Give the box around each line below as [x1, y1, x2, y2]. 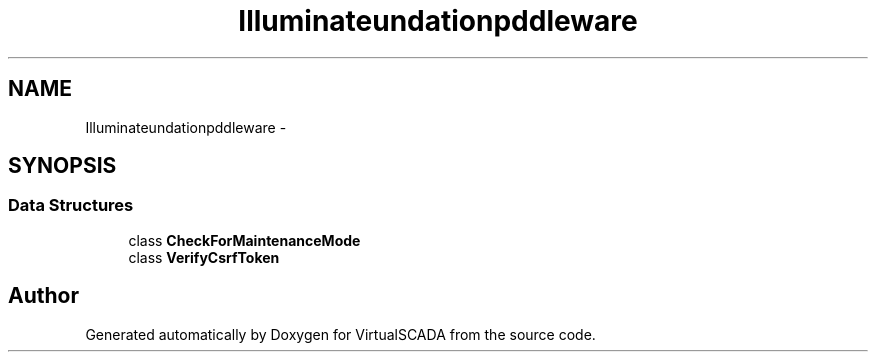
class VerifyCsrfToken [128, 248, 280, 266]
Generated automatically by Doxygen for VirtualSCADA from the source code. [85, 325, 596, 343]
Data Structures [8, 195, 134, 216]
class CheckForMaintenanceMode [128, 231, 361, 249]
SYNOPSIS [8, 153, 117, 179]
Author [8, 283, 79, 309]
